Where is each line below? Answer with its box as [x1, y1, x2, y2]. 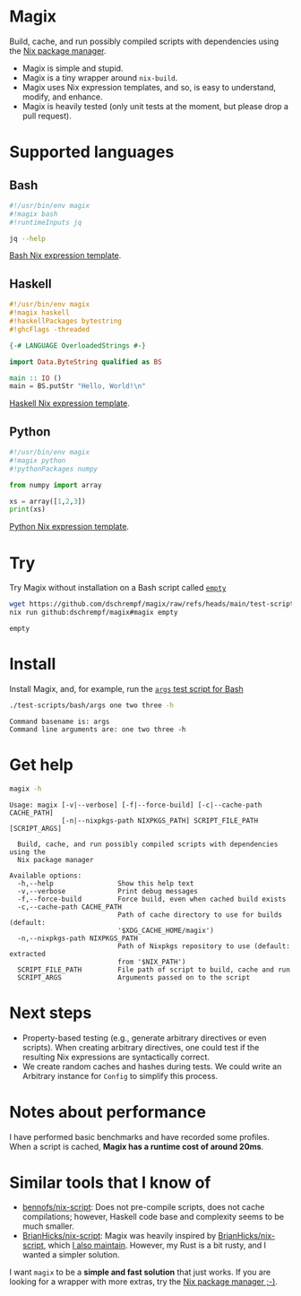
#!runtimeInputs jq [9, 218, 82, 227]
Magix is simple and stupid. [21, 63, 124, 73]
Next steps [9, 1002, 92, 1023]
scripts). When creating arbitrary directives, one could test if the [21, 1041, 260, 1052]
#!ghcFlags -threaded [9, 324, 90, 333]
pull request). [21, 110, 72, 121]
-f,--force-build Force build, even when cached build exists [17, 894, 287, 903]
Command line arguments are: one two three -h [9, 724, 186, 734]
